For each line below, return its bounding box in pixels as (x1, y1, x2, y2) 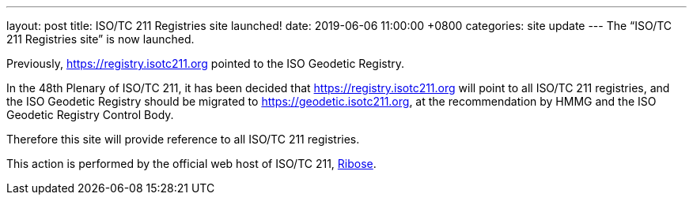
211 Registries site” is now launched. (6, 32, 195, 46)
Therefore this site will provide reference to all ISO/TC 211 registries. (6, 132, 360, 146)
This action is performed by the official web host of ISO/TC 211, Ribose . (6, 157, 377, 170)
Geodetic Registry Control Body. (6, 108, 174, 121)
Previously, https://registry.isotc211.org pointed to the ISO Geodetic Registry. (6, 57, 405, 70)
